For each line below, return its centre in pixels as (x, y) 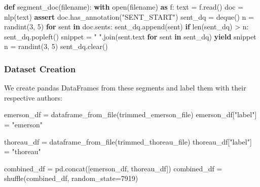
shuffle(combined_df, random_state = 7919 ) (71, 178)
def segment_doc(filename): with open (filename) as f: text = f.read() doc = (124, 7)
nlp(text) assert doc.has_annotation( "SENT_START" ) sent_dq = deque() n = (129, 16)
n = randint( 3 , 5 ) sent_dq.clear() (56, 46)
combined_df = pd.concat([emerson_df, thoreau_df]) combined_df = (113, 168)
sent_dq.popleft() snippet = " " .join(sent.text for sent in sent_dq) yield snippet (130, 36)
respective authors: (33, 97)
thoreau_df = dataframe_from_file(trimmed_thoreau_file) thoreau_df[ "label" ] (128, 141)
